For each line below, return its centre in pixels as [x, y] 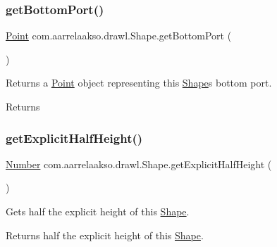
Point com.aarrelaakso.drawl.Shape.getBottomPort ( [119, 36]
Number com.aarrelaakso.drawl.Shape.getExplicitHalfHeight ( [139, 164]
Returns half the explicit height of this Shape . [105, 235]
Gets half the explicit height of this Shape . [98, 211]
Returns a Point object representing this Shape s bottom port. [139, 83]
